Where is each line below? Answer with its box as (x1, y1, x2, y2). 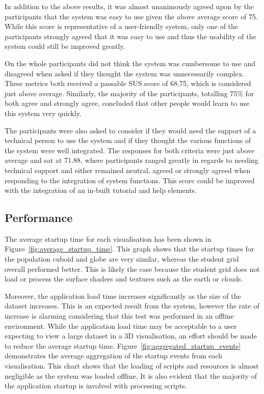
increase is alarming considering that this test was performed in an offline (5, 311, 234, 321)
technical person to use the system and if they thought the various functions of (5, 135, 251, 146)
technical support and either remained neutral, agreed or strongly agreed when (5, 164, 251, 175)
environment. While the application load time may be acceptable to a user (5, 320, 237, 331)
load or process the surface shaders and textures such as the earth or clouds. (5, 273, 243, 284)
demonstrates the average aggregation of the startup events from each (5, 350, 223, 361)
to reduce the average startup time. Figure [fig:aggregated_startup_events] (5, 340, 241, 351)
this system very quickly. (5, 107, 82, 118)
